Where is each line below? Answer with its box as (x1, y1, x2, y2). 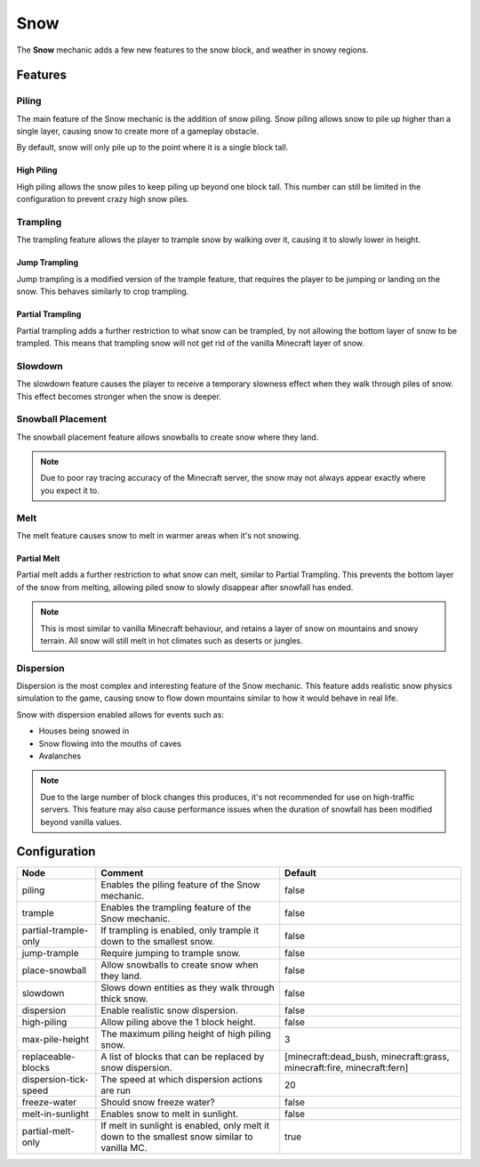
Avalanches (38, 750, 82, 761)
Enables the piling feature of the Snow (100, 879, 261, 891)
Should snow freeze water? (100, 1096, 215, 1108)
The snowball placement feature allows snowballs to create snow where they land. (16, 432, 319, 442)
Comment (100, 867, 144, 879)
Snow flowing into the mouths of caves (38, 738, 182, 749)
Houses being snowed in (38, 725, 130, 736)
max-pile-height (21, 1033, 89, 1046)
